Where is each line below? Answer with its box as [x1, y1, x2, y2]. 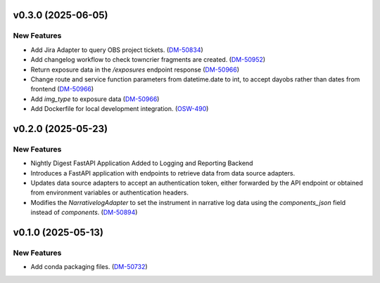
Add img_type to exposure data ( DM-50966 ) [30, 95, 160, 103]
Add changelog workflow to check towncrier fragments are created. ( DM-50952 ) [30, 55, 266, 64]
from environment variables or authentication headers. [30, 188, 189, 197]
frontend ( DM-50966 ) [30, 85, 94, 93]
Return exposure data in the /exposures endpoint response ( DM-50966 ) [30, 65, 239, 74]
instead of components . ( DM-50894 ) [30, 208, 138, 217]
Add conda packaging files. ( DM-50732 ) [30, 263, 148, 271]
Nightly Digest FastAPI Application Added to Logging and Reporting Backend [30, 159, 253, 168]
